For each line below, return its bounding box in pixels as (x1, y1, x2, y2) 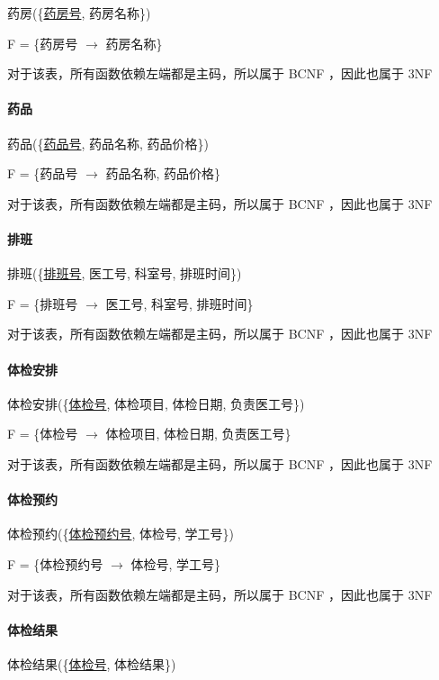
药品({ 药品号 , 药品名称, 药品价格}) (7, 133, 210, 152)
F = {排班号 (7, 294, 78, 313)
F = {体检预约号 (7, 554, 103, 573)
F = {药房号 (7, 33, 78, 52)
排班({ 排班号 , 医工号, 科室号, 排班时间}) (7, 264, 242, 283)
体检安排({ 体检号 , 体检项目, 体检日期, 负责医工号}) (7, 394, 305, 413)
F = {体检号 (7, 424, 78, 443)
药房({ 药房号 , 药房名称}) (7, 4, 151, 22)
